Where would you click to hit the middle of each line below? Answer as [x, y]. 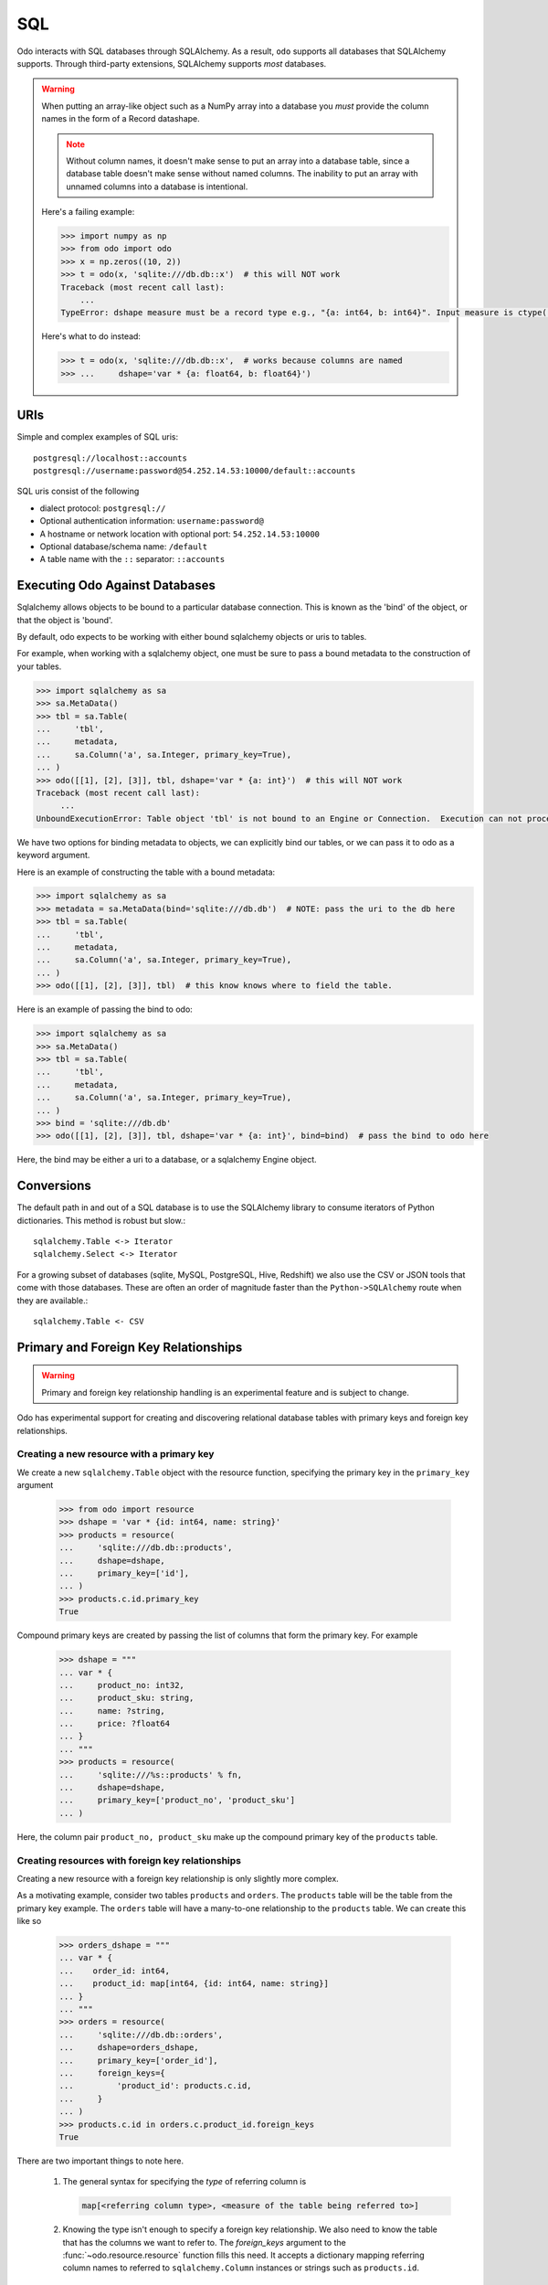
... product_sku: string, [126, 1698]
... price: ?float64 [115, 1724]
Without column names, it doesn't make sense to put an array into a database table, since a [238, 161]
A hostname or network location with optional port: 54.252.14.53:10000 [179, 534]
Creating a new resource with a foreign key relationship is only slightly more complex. [178, 1878]
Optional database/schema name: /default [124, 546]
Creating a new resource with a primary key [116, 1454]
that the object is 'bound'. [65, 620]
